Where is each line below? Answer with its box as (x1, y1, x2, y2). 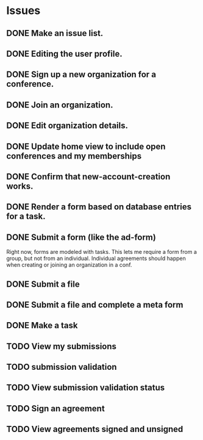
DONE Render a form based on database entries (6, 202, 192, 212)
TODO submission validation (6, 362, 117, 372)
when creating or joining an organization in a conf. (6, 261, 132, 269)
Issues (6, 4, 41, 18)
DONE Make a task (6, 320, 78, 331)
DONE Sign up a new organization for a (6, 70, 157, 80)
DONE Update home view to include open (6, 141, 166, 151)
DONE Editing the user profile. (6, 48, 123, 59)
